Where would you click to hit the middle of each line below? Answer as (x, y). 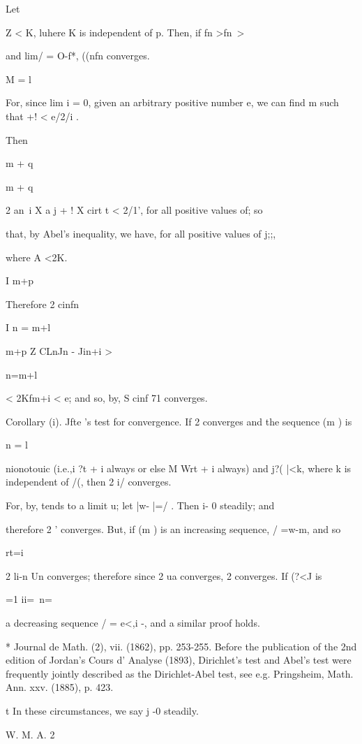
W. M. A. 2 (30, 734)
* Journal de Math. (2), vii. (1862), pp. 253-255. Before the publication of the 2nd (181, 646)
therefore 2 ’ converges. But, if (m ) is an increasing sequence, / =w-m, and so (173, 528)
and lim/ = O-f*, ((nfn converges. (78, 56)
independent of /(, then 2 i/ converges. (89, 482)
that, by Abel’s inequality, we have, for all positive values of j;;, (141, 233)
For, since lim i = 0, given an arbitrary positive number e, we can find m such (172, 102)
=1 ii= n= (29, 599)
